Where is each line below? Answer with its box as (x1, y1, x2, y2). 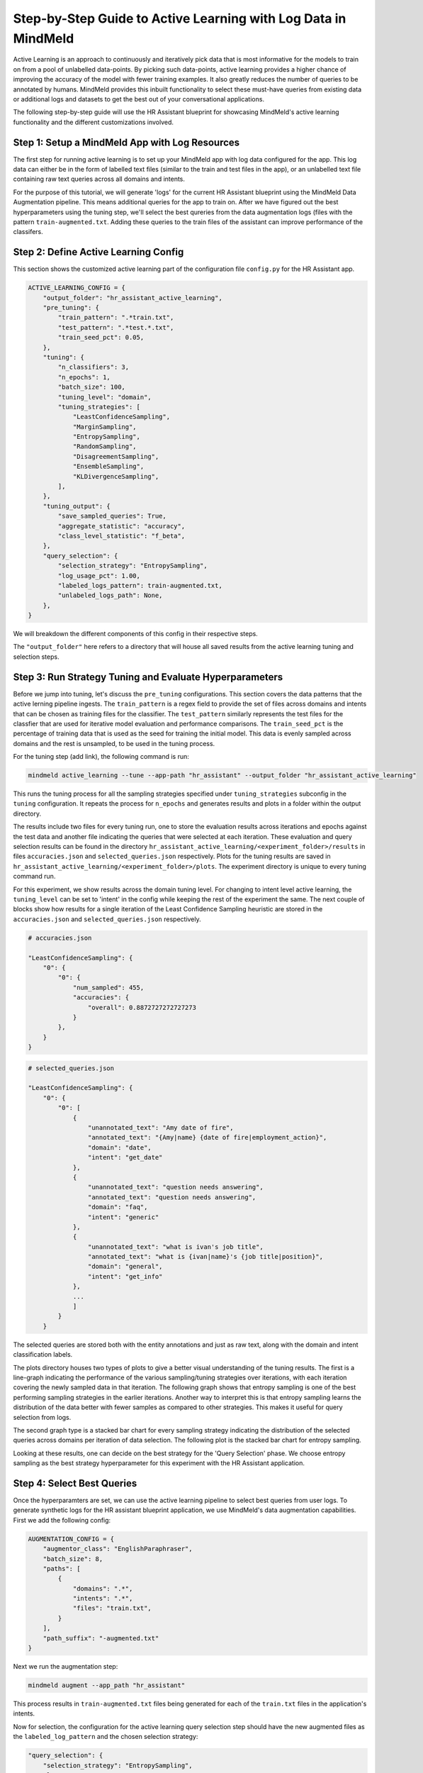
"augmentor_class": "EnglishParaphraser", (43, 1545, 193, 1553)
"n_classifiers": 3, (57, 363, 130, 372)
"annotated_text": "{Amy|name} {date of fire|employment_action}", (87, 1133, 327, 1142)
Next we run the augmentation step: (13, 1662, 118, 1671)
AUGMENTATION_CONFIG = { (28, 1535, 115, 1543)
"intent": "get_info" (87, 1272, 163, 1280)
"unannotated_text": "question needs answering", (87, 1183, 264, 1191)
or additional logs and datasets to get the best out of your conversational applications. (13, 94, 265, 103)
